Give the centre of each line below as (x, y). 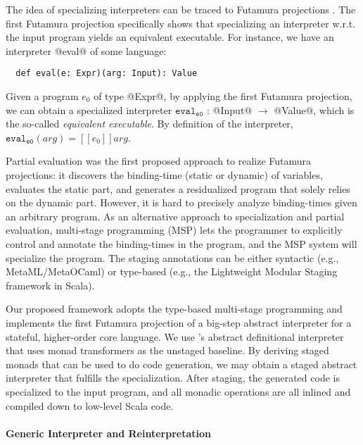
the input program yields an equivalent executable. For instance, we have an (170, 37)
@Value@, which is (314, 109)
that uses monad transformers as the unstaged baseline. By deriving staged (167, 350)
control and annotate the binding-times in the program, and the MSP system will (181, 243)
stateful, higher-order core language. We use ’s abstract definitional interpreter (175, 336)
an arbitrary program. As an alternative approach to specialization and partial (175, 216)
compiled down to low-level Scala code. (90, 405)
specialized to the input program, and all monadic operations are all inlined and (178, 391)
